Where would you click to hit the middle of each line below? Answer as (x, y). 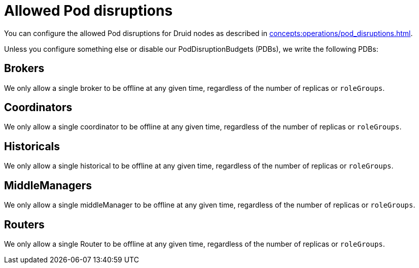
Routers (24, 224)
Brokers (24, 69)
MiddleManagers (48, 185)
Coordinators (38, 108)
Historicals (32, 146)
